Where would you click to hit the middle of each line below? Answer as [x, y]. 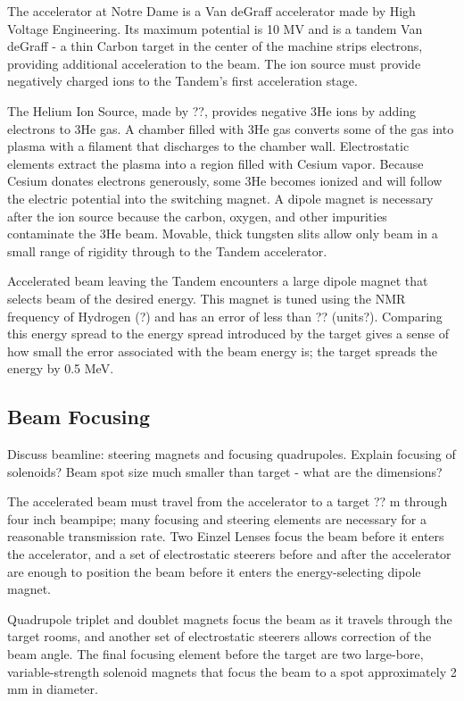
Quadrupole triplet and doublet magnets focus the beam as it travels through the [230, 618]
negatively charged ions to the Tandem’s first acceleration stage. [182, 81]
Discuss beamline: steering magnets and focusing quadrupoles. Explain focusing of [232, 454]
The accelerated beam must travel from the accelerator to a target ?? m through [228, 501]
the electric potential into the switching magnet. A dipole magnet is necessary [220, 198]
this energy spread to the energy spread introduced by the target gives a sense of [228, 334]
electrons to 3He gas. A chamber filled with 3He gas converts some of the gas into [231, 128]
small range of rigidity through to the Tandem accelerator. [167, 250]
